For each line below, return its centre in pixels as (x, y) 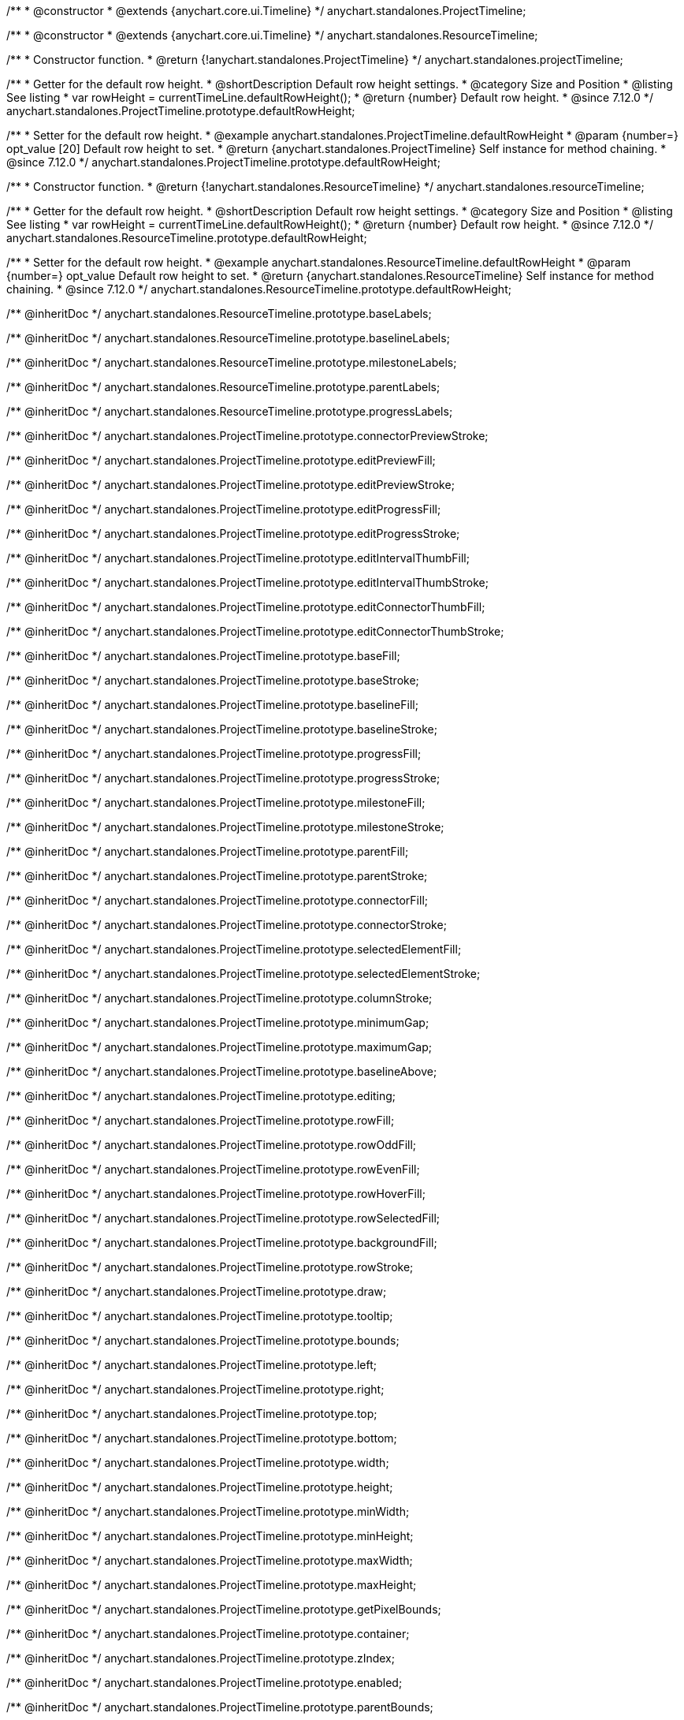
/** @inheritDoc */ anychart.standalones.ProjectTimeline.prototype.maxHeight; (212, 1585)
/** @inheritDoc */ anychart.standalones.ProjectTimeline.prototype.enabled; (204, 1683)
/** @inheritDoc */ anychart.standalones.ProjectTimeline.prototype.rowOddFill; (212, 1145)
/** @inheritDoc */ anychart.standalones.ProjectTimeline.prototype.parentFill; (208, 851)
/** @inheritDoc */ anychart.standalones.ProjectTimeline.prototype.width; (198, 1463)
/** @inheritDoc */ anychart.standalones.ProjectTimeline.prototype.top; (192, 1414)
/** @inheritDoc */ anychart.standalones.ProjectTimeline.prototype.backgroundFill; (222, 1242)
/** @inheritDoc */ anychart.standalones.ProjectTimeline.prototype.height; (200, 1487)
